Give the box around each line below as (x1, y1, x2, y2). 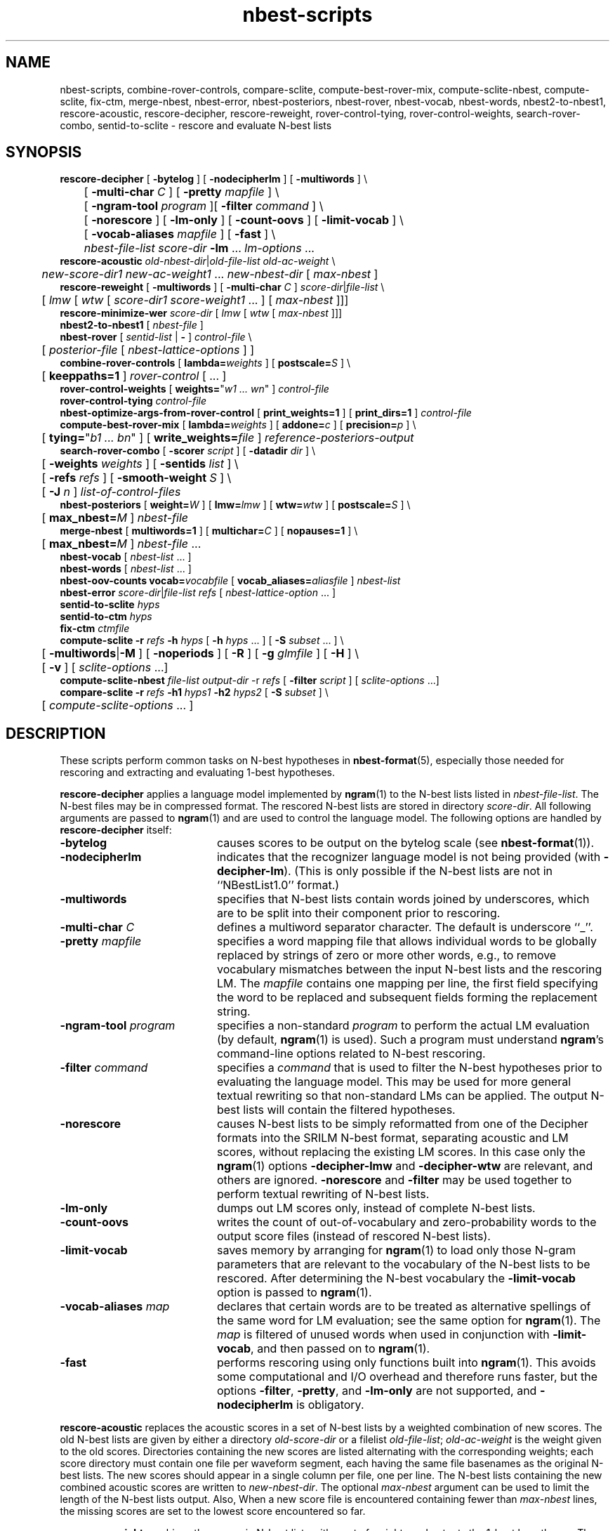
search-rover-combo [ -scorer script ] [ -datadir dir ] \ (60, 445, 315, 457)
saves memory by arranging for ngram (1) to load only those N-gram (216, 1243, 576, 1258)
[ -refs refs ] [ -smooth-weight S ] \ (41, 471, 232, 485)
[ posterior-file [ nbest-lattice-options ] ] (41, 343, 255, 357)
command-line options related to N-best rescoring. (216, 1046, 486, 1061)
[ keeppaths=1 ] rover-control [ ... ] (41, 369, 227, 383)
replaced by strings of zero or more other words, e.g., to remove (216, 948, 557, 963)
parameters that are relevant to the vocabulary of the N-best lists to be (216, 1257, 590, 1272)
